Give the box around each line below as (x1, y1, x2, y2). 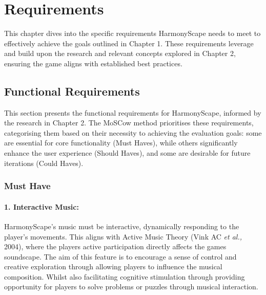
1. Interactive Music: (4, 201, 79, 212)
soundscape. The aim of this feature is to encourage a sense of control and (4, 251, 237, 262)
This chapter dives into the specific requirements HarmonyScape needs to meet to (4, 28, 261, 39)
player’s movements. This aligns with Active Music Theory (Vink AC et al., (4, 231, 242, 242)
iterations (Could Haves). (4, 157, 84, 168)
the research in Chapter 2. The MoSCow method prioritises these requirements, (4, 117, 254, 128)
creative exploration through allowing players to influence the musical (4, 261, 222, 272)
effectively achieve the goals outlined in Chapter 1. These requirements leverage (4, 38, 254, 48)
